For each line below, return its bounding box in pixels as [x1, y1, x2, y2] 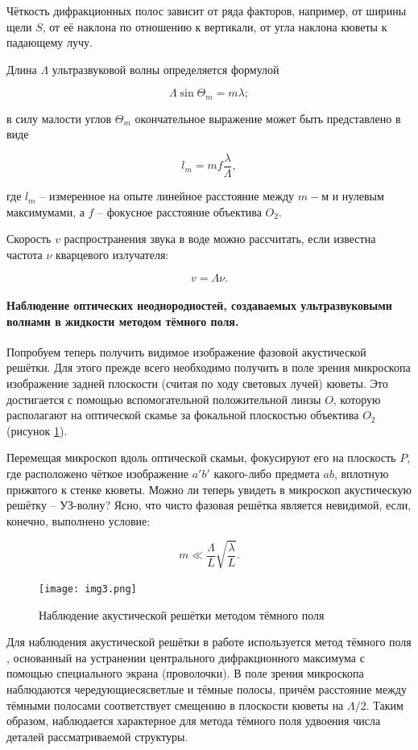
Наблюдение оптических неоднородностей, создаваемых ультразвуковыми [6, 297, 392, 314]
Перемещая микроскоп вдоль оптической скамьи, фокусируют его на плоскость [6, 449, 396, 466]
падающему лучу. [6, 34, 93, 51]
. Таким [366, 696, 404, 713]
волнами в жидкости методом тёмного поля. [6, 312, 239, 329]
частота [6, 245, 43, 262]
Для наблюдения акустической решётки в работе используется [6, 633, 312, 650]
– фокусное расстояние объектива [97, 203, 262, 220]
